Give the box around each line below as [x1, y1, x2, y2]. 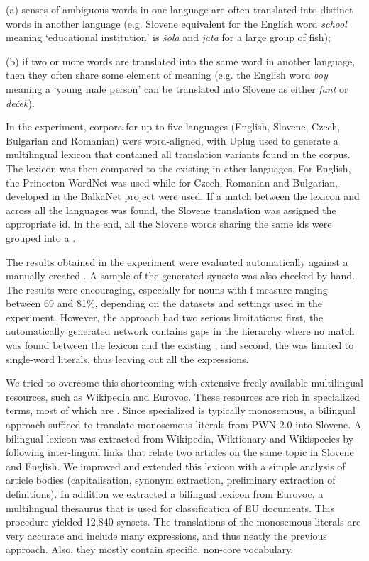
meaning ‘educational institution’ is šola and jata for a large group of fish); [6, 30, 331, 45]
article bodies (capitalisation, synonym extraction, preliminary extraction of [6, 472, 336, 487]
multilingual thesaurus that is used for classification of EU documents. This [6, 500, 334, 515]
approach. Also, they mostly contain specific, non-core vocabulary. [6, 542, 294, 557]
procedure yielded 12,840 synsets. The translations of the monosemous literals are [6, 514, 361, 529]
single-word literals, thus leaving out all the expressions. [6, 351, 249, 366]
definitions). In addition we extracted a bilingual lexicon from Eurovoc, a [6, 487, 324, 501]
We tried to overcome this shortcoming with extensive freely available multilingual [6, 375, 363, 390]
